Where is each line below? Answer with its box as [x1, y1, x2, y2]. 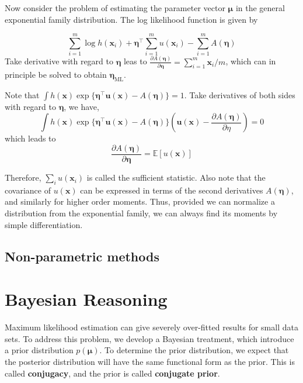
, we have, [64, 100, 99, 112]
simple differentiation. [5, 218, 83, 230]
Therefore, [5, 171, 41, 184]
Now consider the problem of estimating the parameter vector [5, 2, 225, 13]
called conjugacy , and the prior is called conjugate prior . [5, 367, 220, 379]
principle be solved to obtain [5, 68, 107, 80]
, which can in [225, 55, 276, 67]
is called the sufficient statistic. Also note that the [86, 171, 266, 184]
